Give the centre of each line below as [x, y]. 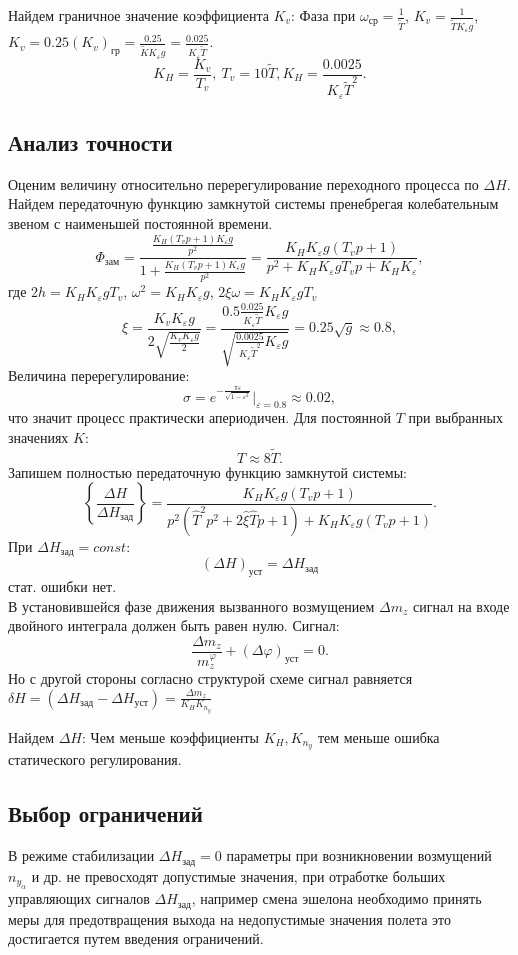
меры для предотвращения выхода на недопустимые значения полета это [230, 918]
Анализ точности [90, 142]
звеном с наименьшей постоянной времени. [140, 223]
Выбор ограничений [105, 813]
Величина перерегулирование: [99, 375]
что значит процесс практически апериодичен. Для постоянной [199, 417]
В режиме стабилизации [81, 855]
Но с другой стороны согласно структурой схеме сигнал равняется [210, 677]
